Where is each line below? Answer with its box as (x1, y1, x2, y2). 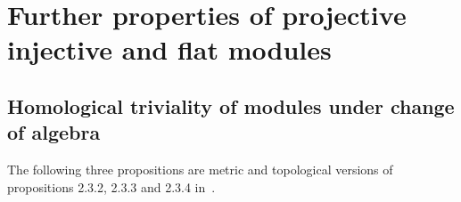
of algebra (7, 118, 101, 146)
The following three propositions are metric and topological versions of (7, 160, 393, 179)
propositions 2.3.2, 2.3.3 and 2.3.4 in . (7, 177, 216, 196)
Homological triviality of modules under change (7, 92, 455, 119)
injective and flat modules (7, 31, 332, 68)
